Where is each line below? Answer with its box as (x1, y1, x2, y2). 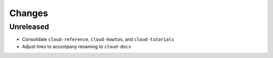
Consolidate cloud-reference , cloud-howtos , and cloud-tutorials (22, 36, 174, 42)
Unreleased (9, 22, 49, 31)
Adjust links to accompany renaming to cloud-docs (22, 43, 131, 49)
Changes (9, 8, 48, 19)
